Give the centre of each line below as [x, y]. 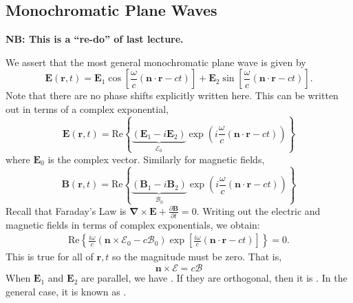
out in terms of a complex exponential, [87, 108]
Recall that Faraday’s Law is [66, 210]
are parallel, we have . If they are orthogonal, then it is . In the [214, 278]
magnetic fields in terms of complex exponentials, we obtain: [133, 224]
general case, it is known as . [66, 291]
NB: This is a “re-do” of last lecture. [95, 39]
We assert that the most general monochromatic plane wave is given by [156, 62]
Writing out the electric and [261, 210]
